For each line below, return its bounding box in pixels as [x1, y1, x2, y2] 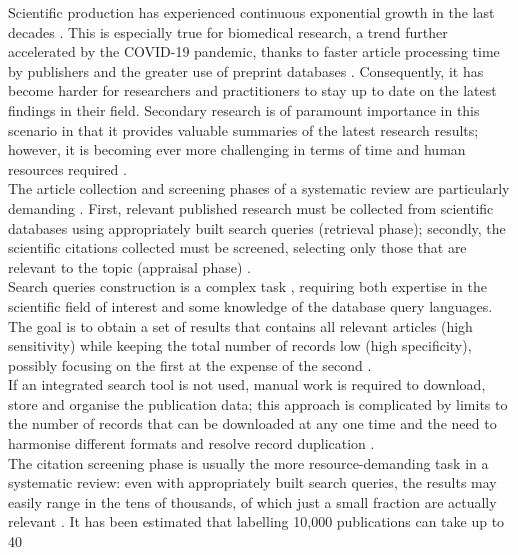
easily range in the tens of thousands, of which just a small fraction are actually [8, 491, 497, 512]
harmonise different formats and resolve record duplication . [8, 433, 375, 454]
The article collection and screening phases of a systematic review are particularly [8, 178, 510, 199]
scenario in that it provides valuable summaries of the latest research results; [8, 119, 479, 140]
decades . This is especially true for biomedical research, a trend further [8, 21, 448, 42]
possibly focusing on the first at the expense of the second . [8, 354, 372, 375]
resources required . [8, 158, 127, 179]
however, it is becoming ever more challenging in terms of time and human [8, 139, 466, 160]
